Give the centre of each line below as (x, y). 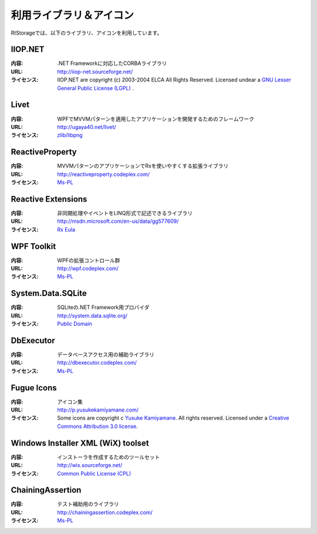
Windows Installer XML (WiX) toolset (80, 443)
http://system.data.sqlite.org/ (92, 315)
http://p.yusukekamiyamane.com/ (98, 410)
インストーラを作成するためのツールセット (109, 457)
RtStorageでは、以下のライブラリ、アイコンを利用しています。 (87, 33)
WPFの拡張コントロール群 (89, 260)
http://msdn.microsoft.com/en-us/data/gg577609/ (118, 221)
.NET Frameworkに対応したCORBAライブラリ (112, 63)
